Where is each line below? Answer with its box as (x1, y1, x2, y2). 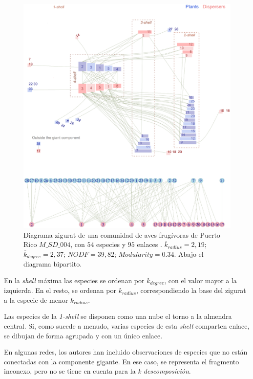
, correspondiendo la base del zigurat (136, 285, 246, 295)
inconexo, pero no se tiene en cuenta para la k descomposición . (4, 366, 191, 376)
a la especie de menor (4, 294, 68, 305)
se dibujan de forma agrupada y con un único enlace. (4, 330, 163, 340)
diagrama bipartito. (23, 259, 82, 269)
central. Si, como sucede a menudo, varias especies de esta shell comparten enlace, (4, 321, 250, 331)
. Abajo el (174, 248, 204, 259)
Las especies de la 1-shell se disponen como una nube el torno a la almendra (4, 311, 232, 321)
